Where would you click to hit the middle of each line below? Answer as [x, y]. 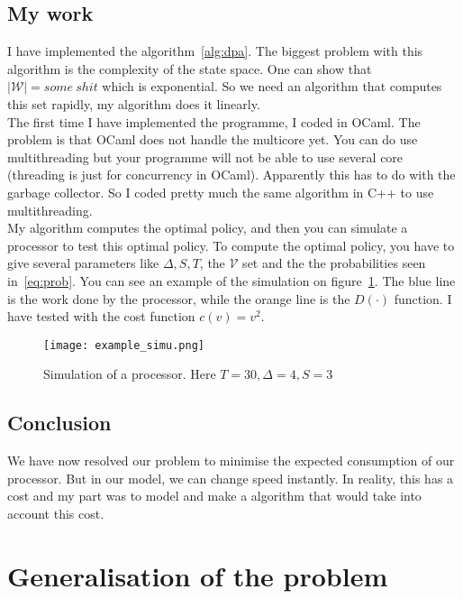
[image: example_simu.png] [124, 345]
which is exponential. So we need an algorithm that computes [272, 86]
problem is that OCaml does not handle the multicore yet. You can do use [213, 139]
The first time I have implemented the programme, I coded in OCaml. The [214, 121]
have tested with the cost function [101, 316]
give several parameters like [83, 263]
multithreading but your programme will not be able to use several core [205, 157]
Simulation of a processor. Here [130, 374]
